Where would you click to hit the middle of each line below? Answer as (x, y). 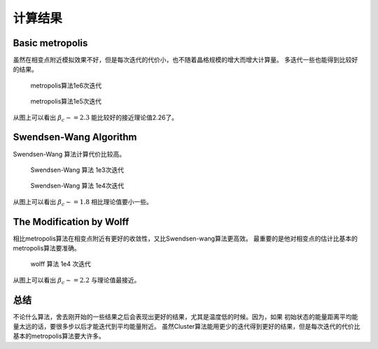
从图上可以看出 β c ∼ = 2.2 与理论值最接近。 (77, 281)
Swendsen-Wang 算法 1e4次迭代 (77, 186)
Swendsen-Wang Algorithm (75, 137)
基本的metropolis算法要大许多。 (59, 336)
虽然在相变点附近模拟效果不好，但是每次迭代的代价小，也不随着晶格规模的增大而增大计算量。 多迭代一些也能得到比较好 (185, 60)
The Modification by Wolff (71, 221)
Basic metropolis (50, 43)
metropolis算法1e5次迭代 (66, 101)
